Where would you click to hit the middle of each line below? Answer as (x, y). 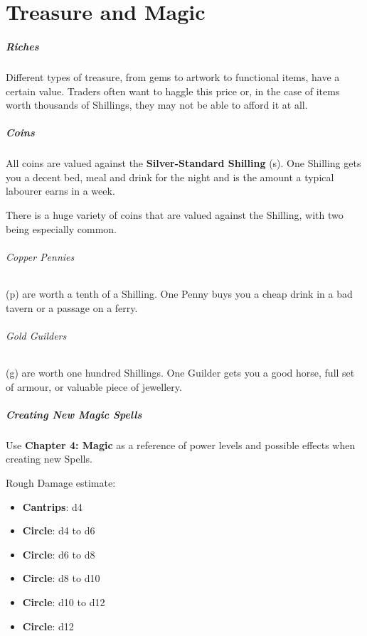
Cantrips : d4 (52, 506)
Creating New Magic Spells (74, 414)
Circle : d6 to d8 (59, 554)
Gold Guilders (36, 335)
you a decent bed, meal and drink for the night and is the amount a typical (170, 177)
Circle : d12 (48, 626)
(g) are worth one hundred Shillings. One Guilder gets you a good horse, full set (180, 373)
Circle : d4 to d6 (59, 530)
